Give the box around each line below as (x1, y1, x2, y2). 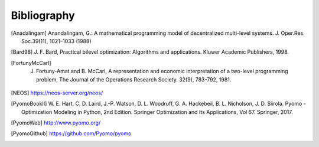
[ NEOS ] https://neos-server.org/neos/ (11, 89, 103, 96)
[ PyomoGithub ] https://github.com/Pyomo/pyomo (11, 130, 132, 137)
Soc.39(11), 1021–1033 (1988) (21, 37, 92, 44)
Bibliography (11, 9, 75, 22)
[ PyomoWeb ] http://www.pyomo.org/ (11, 119, 101, 126)
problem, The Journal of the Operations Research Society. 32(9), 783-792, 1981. (36, 76, 232, 83)
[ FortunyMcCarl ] (11, 59, 51, 66)
